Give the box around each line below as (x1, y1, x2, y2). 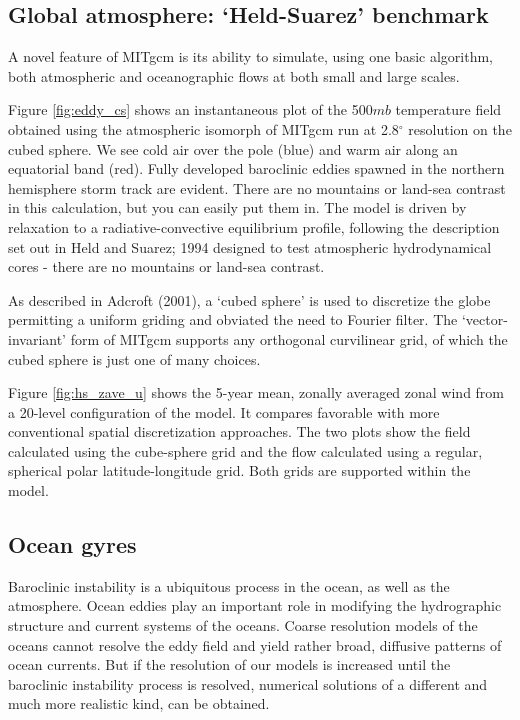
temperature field (395, 99, 502, 120)
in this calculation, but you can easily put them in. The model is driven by (8, 197, 467, 218)
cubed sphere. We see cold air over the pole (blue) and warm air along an (8, 138, 458, 159)
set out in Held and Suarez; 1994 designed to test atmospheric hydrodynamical (8, 236, 492, 257)
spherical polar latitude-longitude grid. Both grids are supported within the (8, 460, 471, 481)
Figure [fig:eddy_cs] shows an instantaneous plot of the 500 (8, 99, 373, 120)
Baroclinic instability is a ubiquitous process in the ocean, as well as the (8, 575, 450, 596)
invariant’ (8, 328, 67, 349)
